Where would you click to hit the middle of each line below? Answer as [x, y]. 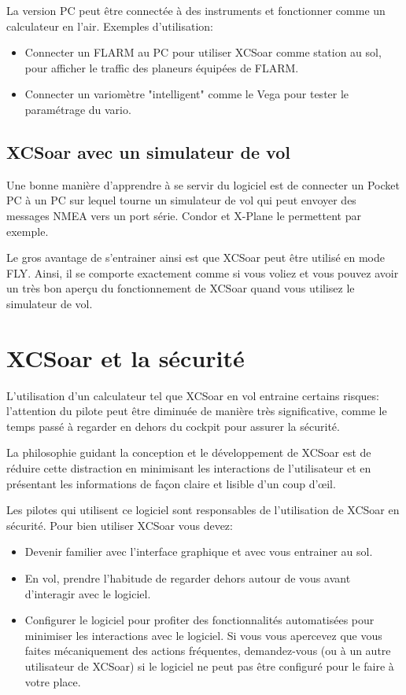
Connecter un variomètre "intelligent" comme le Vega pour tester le [187, 94]
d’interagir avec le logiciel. [88, 593]
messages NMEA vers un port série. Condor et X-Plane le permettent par [184, 215]
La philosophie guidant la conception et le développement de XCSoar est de [189, 452]
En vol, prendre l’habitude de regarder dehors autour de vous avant [188, 577]
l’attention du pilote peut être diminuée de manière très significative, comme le [197, 411]
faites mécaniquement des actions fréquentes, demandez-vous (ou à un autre [208, 651]
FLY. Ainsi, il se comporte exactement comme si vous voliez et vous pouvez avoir [203, 272]
